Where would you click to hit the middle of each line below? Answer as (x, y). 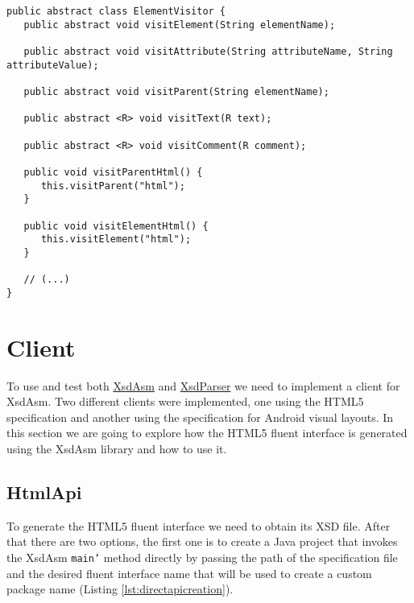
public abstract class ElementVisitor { (116, 11)
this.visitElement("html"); (116, 240)
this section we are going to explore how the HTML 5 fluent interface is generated (207, 433)
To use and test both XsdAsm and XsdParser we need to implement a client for (203, 385)
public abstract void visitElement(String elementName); (180, 25)
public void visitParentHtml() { (113, 172)
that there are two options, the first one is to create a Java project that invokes (202, 541)
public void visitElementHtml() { (116, 226)
